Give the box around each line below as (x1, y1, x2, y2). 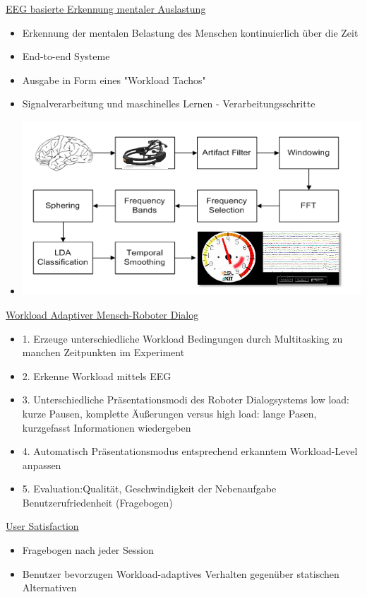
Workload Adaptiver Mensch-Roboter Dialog (6, 307, 199, 321)
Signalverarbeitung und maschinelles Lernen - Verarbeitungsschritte (22, 96, 315, 111)
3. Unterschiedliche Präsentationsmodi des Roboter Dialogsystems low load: (22, 392, 350, 407)
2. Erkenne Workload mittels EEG (22, 368, 172, 383)
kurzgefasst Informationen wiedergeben (22, 420, 191, 435)
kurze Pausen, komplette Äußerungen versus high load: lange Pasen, (22, 406, 317, 420)
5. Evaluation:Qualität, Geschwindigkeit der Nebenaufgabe (22, 481, 277, 496)
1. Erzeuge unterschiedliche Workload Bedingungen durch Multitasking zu (22, 331, 343, 345)
